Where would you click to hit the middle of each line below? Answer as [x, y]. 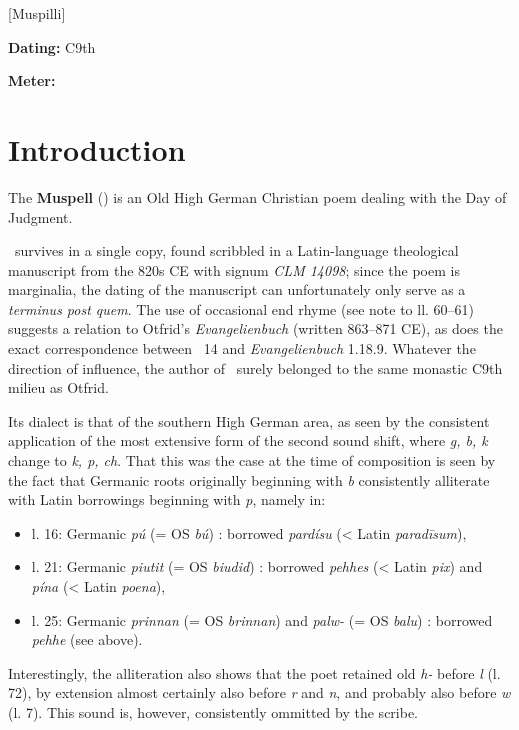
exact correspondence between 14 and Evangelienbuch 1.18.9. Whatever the [242, 348]
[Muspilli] [37, 13]
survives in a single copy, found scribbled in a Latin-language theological [236, 250]
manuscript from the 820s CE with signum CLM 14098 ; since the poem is [234, 269]
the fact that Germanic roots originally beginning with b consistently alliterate [249, 479]
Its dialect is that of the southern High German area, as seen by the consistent [249, 420]
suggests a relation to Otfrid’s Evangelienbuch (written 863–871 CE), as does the [255, 328]
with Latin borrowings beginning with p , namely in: [167, 499]
